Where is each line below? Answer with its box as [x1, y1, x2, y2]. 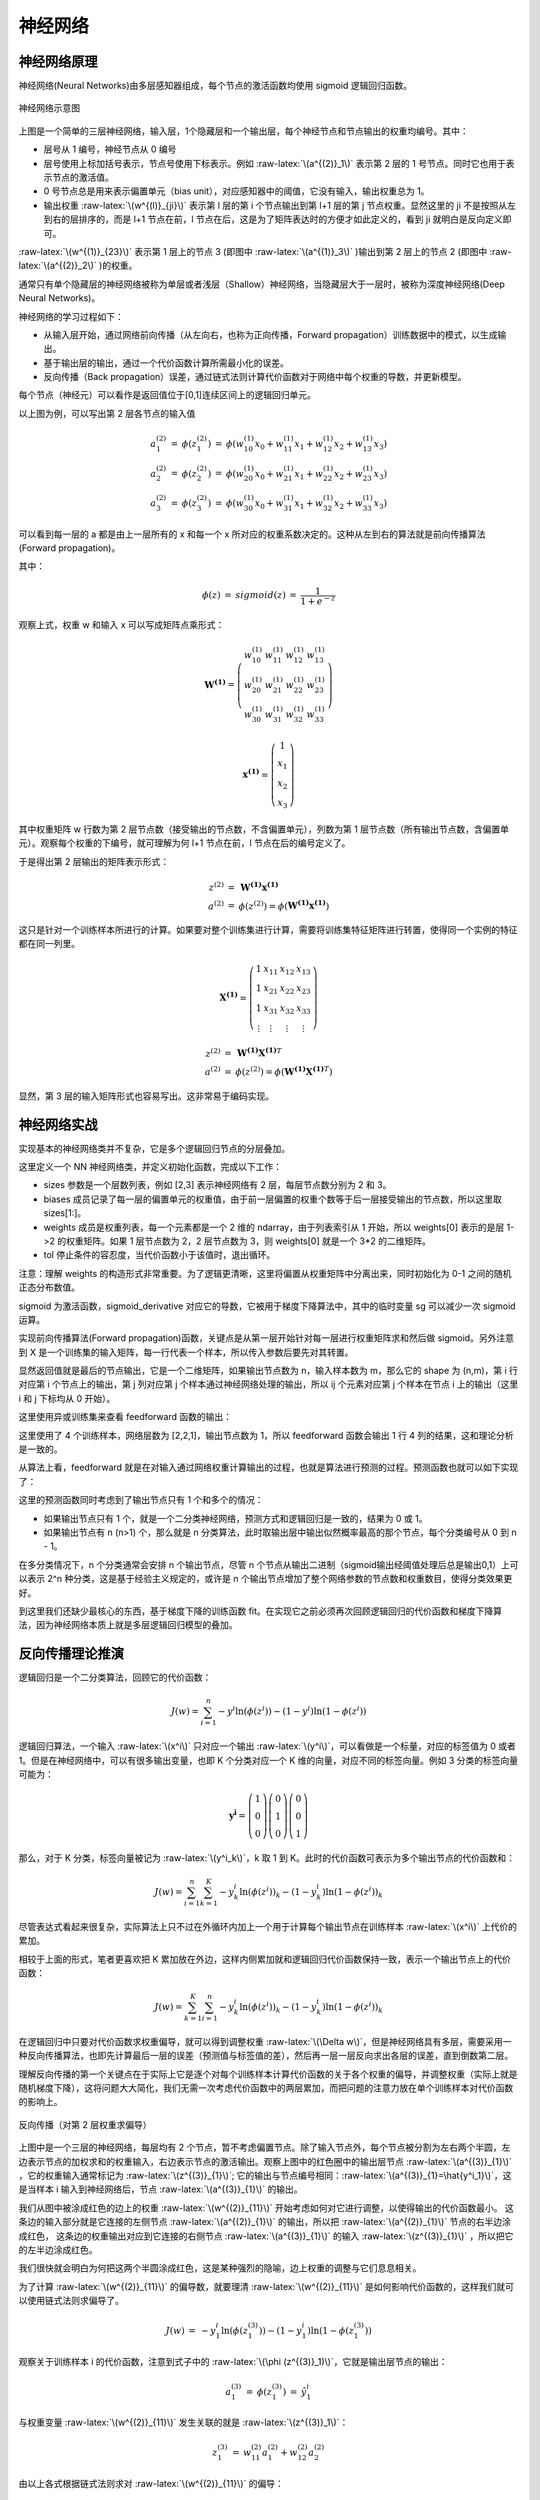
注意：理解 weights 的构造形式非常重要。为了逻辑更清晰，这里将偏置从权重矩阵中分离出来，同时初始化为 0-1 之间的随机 [18, 1267, 512, 1279]
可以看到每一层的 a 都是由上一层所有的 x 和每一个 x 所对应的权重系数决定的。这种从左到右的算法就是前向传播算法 [18, 528, 486, 540]
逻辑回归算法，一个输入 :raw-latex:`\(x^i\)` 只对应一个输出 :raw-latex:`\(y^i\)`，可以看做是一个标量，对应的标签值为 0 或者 [18, 1740, 517, 1752]
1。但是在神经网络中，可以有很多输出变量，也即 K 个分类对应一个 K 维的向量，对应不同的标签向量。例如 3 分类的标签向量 [18, 1754, 519, 1766]
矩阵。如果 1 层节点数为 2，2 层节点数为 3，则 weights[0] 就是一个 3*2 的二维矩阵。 [83, 1235, 432, 1247]
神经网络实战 [18, 1116, 98, 1133]
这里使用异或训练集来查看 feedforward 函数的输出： [18, 1411, 233, 1423]
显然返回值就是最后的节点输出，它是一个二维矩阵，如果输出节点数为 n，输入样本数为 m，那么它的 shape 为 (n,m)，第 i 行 [18, 1365, 519, 1377]
